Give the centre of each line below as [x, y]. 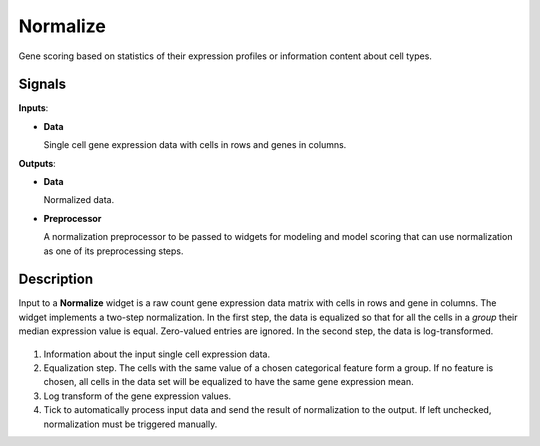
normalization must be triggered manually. [130, 424]
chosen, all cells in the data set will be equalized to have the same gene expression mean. [228, 382]
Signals [42, 84]
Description [56, 279]
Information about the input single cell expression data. [157, 354]
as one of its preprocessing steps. [113, 251]
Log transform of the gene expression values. [137, 396]
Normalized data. [79, 200]
